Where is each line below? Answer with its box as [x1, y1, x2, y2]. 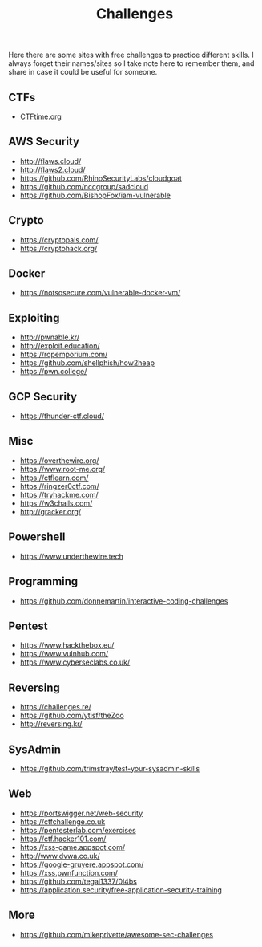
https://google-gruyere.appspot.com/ [19, 860, 144, 869]
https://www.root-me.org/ [19, 464, 106, 473]
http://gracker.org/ [19, 506, 82, 516]
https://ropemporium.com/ [19, 350, 108, 360]
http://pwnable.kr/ [19, 332, 80, 342]
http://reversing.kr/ [19, 719, 83, 729]
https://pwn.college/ [19, 367, 87, 376]
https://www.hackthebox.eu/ [19, 640, 115, 650]
